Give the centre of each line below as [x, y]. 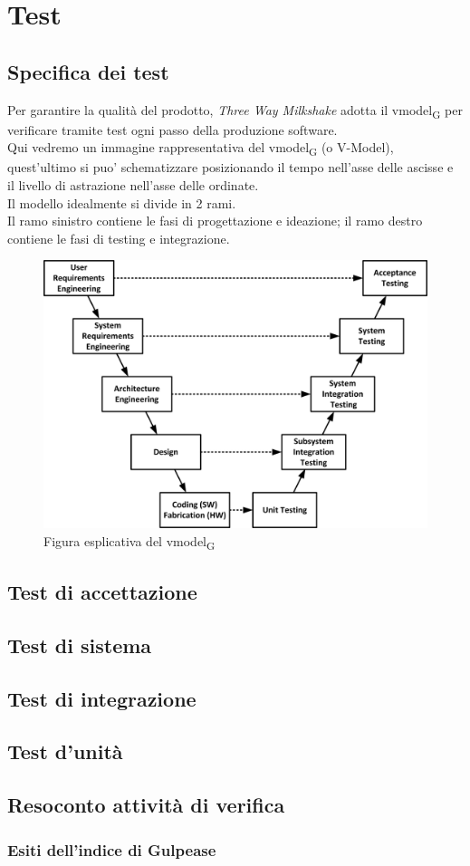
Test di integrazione [102, 698]
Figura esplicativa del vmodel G [129, 542]
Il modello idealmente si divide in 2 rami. [122, 202]
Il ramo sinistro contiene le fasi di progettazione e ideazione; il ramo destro [215, 221]
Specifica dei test [88, 71]
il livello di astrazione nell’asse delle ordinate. [133, 185]
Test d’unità [65, 751]
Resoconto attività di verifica [146, 805]
